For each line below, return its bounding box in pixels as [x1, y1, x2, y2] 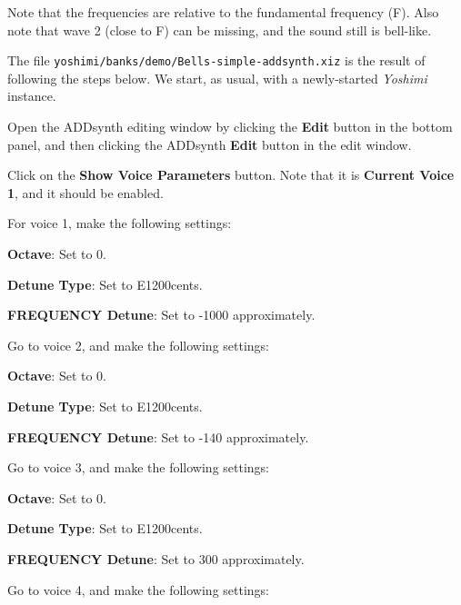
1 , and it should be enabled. [7, 183, 164, 202]
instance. [7, 86, 56, 105]
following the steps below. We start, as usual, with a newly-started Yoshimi [7, 68, 427, 87]
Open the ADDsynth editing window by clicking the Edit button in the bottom [7, 117, 453, 136]
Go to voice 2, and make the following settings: [7, 335, 270, 354]
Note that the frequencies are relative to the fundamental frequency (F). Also [7, 3, 439, 21]
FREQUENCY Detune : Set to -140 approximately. [7, 427, 309, 446]
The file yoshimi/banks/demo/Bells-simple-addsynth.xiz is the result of [7, 51, 426, 70]
